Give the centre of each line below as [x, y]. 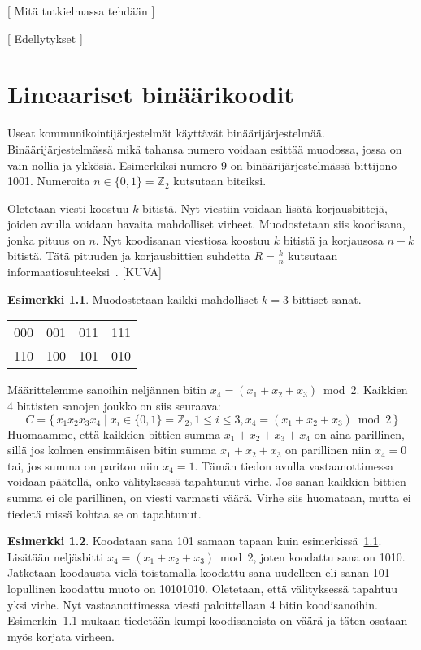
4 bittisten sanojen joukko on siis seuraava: [114, 406]
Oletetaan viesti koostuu [68, 208]
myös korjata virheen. [61, 636]
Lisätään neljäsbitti [56, 556]
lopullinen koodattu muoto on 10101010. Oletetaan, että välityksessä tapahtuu [203, 589]
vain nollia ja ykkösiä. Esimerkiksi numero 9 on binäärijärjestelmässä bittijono [202, 165]
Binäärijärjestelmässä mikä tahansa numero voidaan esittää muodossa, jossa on [205, 148]
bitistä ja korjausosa [333, 239]
